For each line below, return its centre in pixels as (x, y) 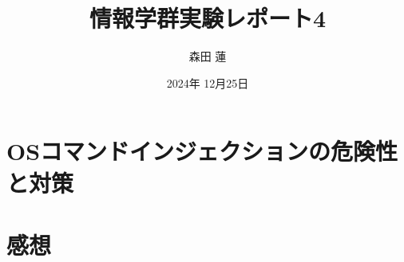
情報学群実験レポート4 (208, 18)
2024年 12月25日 (208, 82)
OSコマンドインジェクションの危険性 (202, 151)
